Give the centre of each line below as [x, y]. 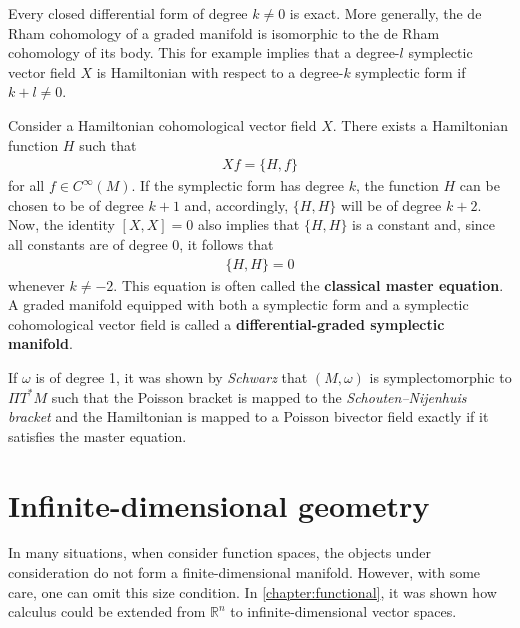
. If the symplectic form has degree [238, 185]
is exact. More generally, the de [385, 13]
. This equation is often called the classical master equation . [308, 284]
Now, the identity [61, 224]
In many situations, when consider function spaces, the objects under [219, 552]
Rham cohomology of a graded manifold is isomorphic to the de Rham [224, 32]
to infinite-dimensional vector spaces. [343, 611]
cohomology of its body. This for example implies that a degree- [204, 52]
